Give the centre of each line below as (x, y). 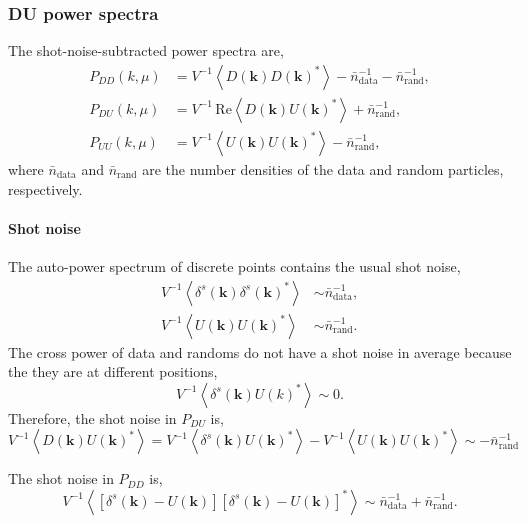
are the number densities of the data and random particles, (323, 168)
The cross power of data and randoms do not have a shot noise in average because (260, 351)
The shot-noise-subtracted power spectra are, (146, 50)
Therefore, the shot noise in (92, 417)
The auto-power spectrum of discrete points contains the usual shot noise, (234, 265)
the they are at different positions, (113, 371)
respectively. (45, 188)
